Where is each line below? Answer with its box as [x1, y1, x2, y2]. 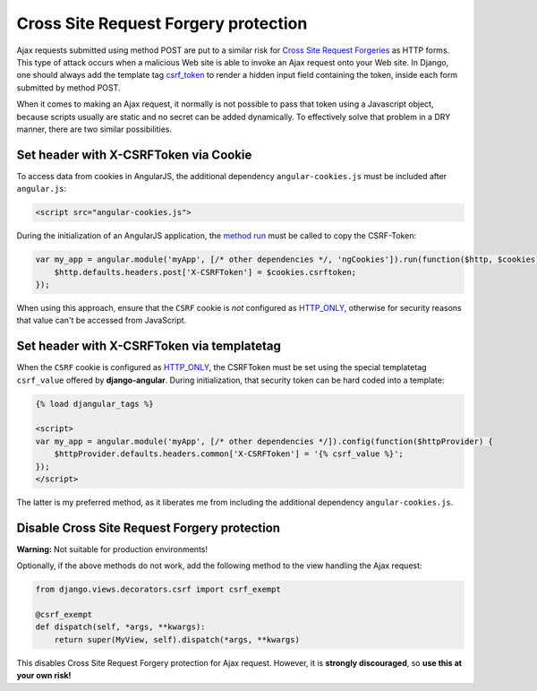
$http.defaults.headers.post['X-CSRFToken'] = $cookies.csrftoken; [54, 267, 357, 277]
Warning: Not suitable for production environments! [16, 543, 208, 555]
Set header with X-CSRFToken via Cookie [16, 147, 252, 162]
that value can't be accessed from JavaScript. [16, 315, 187, 326]
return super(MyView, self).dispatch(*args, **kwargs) [54, 635, 300, 644]
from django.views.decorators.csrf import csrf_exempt [35, 584, 281, 595]
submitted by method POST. [16, 82, 121, 93]
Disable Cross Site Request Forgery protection [16, 520, 281, 535]
